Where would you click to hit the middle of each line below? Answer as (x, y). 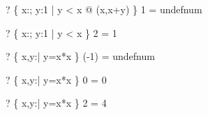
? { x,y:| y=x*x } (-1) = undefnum (80, 56)
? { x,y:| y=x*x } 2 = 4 (56, 103)
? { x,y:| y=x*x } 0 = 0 (56, 79)
